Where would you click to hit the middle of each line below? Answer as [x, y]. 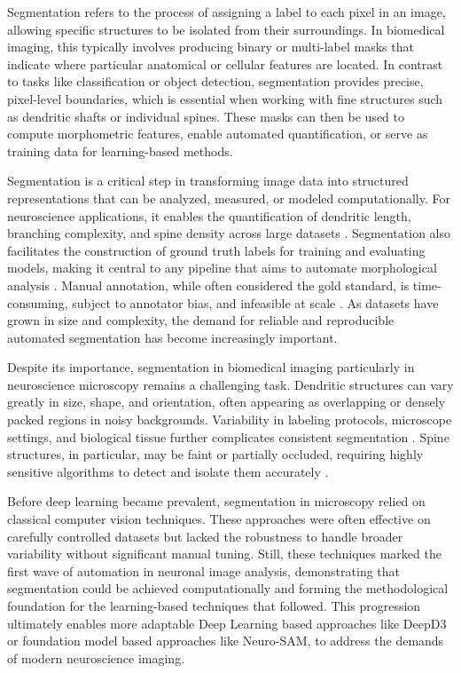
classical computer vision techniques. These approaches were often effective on [219, 519]
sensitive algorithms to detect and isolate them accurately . [168, 471]
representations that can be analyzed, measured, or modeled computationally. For [229, 198]
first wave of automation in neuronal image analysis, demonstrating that [204, 570]
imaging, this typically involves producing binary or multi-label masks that [211, 47]
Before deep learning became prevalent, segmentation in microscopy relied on [216, 501]
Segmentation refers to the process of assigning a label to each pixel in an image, [227, 12]
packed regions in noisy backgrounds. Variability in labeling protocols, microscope [230, 420]
